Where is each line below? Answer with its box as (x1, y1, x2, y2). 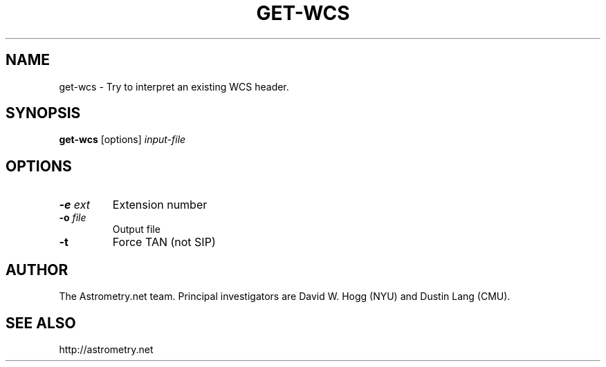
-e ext (59, 198, 90, 212)
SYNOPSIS (6, 104, 81, 122)
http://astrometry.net (59, 343, 154, 355)
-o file (59, 211, 86, 224)
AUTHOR (6, 261, 68, 279)
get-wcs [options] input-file (59, 133, 186, 146)
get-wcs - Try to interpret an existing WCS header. (59, 80, 289, 93)
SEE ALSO (6, 314, 76, 332)
